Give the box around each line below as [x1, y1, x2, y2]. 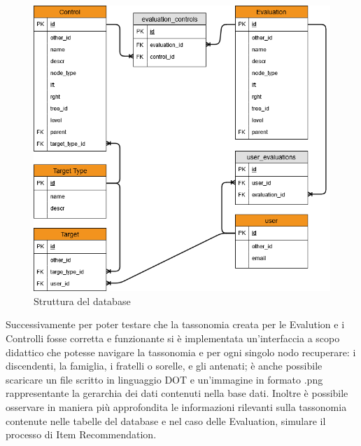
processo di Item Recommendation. [6, 427, 157, 442]
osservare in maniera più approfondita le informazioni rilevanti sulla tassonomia [6, 399, 347, 414]
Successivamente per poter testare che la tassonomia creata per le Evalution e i [6, 317, 345, 332]
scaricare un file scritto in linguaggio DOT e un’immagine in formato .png [6, 372, 323, 386]
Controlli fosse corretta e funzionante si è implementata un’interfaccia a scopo [6, 330, 340, 345]
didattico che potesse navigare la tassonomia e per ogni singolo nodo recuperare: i [6, 344, 356, 359]
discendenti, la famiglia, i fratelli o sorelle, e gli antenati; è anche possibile [6, 358, 323, 373]
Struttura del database [34, 293, 131, 308]
